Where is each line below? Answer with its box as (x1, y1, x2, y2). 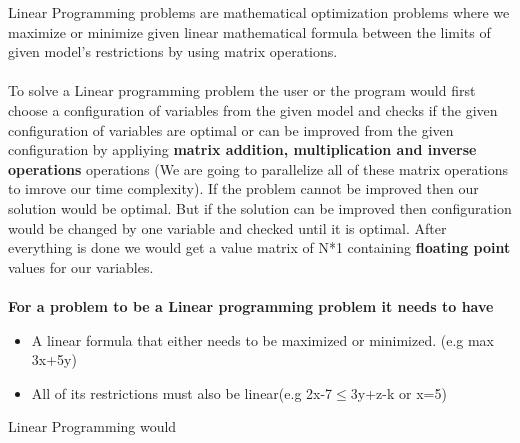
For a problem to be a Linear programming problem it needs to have (8, 295, 494, 316)
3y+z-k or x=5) (350, 382, 447, 403)
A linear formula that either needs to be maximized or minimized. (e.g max (31, 329, 495, 350)
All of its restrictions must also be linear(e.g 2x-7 (31, 382, 333, 403)
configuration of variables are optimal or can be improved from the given (8, 119, 454, 140)
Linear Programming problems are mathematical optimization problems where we (8, 2, 510, 22)
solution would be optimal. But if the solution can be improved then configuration (8, 197, 512, 218)
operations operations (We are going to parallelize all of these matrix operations (8, 158, 509, 179)
